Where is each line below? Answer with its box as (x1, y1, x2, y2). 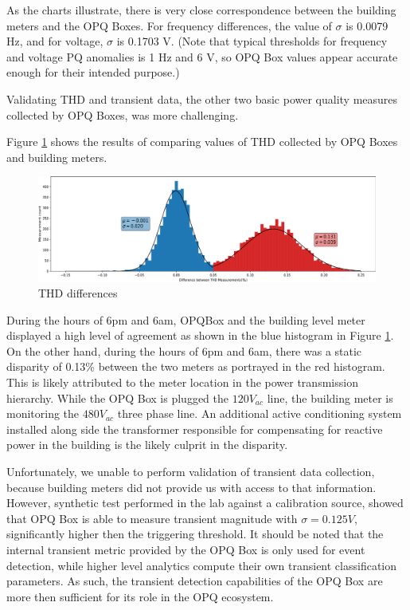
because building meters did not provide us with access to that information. (6, 478, 377, 495)
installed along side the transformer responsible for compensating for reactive (6, 420, 383, 437)
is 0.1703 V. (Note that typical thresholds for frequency (116, 33, 388, 49)
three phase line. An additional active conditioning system (117, 405, 402, 422)
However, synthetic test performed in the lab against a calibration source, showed (6, 494, 404, 511)
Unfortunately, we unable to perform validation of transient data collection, (6, 462, 375, 479)
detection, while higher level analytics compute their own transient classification (6, 557, 397, 573)
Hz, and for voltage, (6, 33, 103, 49)
